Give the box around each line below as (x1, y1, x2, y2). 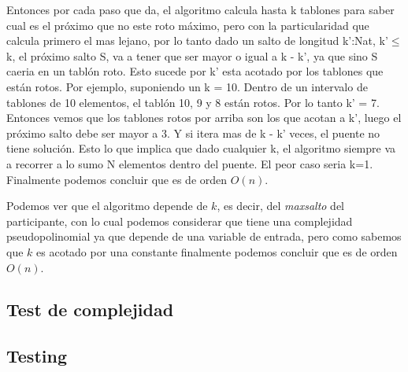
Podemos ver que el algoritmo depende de (6, 197, 208, 214)
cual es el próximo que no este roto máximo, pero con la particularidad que (6, 17, 369, 33)
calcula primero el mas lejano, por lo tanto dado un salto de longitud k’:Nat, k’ (6, 32, 388, 49)
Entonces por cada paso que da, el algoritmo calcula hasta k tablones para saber (6, 2, 395, 17)
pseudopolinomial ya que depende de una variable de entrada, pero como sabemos (6, 228, 402, 245)
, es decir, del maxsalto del (217, 197, 344, 214)
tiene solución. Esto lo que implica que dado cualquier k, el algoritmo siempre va (6, 140, 396, 157)
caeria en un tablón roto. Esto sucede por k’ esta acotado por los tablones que (6, 63, 384, 79)
